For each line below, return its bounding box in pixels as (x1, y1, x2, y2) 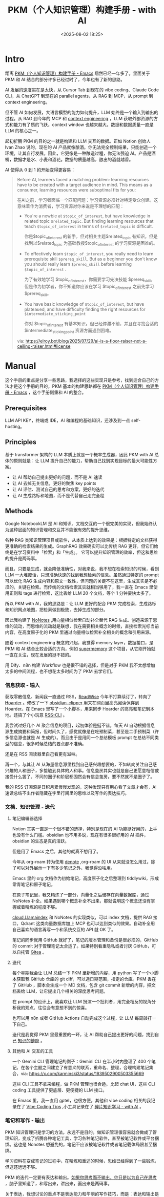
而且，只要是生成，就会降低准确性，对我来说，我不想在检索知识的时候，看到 (5, 566, 159, 571)
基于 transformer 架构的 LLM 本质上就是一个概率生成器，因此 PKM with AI (5, 451, 154, 457)
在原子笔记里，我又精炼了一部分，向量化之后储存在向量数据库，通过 (12, 892, 149, 898)
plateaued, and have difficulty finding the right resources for (24, 306, 145, 312)
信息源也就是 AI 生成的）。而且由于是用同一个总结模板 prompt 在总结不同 (9, 735, 155, 740)
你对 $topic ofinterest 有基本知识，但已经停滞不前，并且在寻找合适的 (24, 320, 159, 328)
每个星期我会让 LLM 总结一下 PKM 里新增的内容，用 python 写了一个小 (12, 970, 155, 976)
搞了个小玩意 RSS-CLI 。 (18, 712, 67, 718)
